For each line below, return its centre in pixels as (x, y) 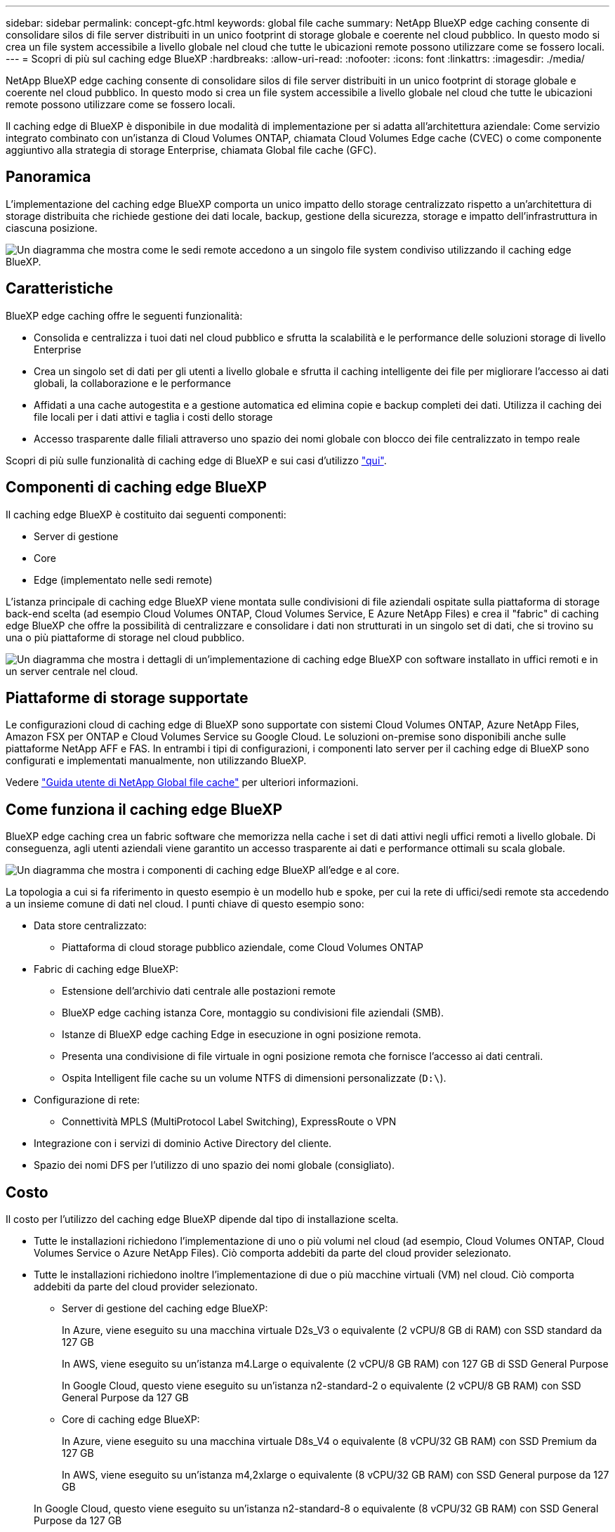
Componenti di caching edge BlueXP (136, 487)
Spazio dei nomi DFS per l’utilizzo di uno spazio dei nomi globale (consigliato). (214, 1165)
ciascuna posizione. (52, 228)
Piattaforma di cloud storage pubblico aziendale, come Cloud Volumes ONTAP (243, 948)
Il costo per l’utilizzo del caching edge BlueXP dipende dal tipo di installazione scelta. (202, 1219)
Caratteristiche (60, 289)
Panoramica (48, 177)
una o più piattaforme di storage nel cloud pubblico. (125, 637)
